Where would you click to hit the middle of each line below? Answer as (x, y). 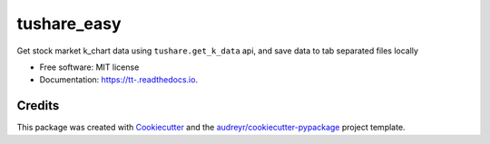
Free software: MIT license (89, 67)
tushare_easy (69, 24)
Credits (38, 106)
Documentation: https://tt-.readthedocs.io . (119, 80)
